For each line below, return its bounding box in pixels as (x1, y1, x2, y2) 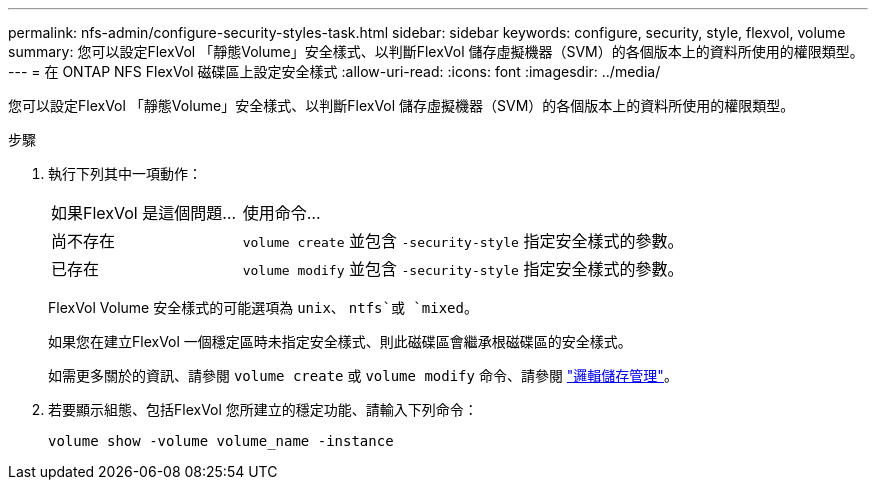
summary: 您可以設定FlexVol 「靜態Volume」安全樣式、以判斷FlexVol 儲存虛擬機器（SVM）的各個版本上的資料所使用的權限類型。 (8, 43, 864, 60)
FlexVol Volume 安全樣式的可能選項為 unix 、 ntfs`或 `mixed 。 (48, 299, 478, 316)
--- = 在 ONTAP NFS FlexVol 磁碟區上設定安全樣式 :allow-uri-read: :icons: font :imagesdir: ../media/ (8, 63, 661, 80)
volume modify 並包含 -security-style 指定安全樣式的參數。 (242, 259, 684, 279)
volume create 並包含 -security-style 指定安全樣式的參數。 (242, 231, 684, 251)
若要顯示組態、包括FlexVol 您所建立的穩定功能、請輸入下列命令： (48, 401, 478, 418)
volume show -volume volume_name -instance (48, 433, 394, 449)
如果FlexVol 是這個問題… (51, 203, 237, 223)
